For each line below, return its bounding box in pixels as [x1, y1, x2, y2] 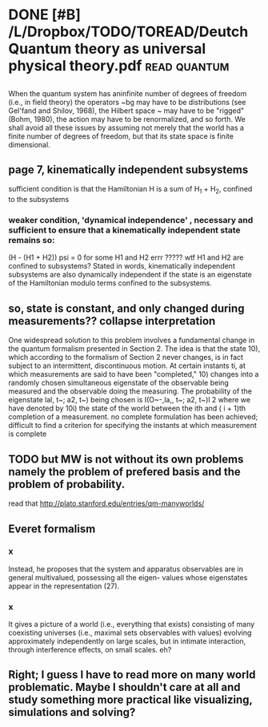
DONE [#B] [8, 6, 82, 24]
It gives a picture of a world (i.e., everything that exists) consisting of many [8, 620, 255, 629]
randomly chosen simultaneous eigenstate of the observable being [8, 378, 230, 388]
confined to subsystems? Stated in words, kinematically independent [8, 261, 236, 271]
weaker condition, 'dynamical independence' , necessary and [8, 215, 254, 226]
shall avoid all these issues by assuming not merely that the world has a [8, 123, 244, 132]
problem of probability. [8, 477, 126, 491]
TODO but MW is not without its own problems [8, 452, 244, 466]
